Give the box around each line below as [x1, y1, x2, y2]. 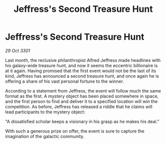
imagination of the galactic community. [5, 133, 85, 139]
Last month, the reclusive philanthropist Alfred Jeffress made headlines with [5, 57, 161, 63]
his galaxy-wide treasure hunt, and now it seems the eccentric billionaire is [5, 62, 158, 68]
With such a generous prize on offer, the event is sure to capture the [5, 128, 145, 134]
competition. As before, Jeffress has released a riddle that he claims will [5, 103, 153, 109]
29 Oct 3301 [5, 48, 31, 53]
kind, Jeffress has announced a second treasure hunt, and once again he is [5, 73, 160, 79]
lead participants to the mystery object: [5, 109, 86, 115]
